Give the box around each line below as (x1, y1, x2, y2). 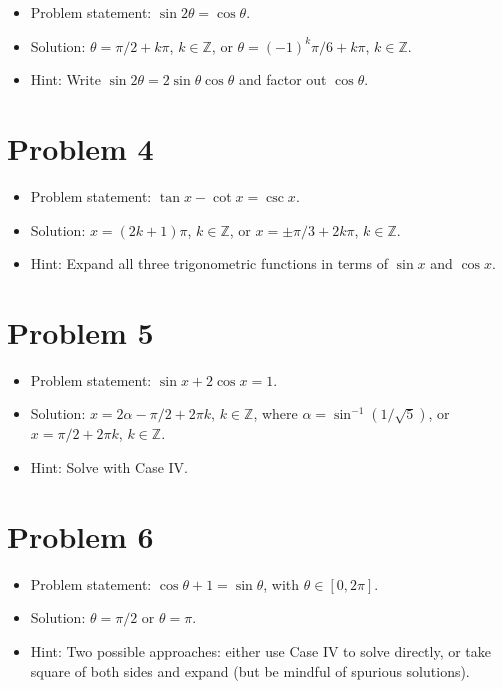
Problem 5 (7, 311, 154, 352)
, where (253, 403, 298, 424)
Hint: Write (30, 69, 101, 90)
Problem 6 (7, 515, 154, 556)
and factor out (238, 69, 327, 90)
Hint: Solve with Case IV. (30, 457, 188, 477)
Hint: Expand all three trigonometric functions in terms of (30, 253, 388, 274)
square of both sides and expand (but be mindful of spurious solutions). (30, 660, 470, 681)
